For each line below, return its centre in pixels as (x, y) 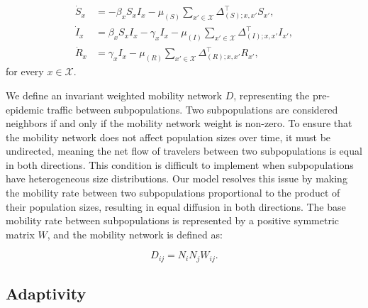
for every (25, 71)
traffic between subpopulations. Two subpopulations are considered (193, 109)
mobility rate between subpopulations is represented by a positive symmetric (172, 220)
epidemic (25, 109)
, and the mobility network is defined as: (135, 234)
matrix (20, 234)
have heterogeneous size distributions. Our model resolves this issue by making (177, 178)
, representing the (272, 95)
